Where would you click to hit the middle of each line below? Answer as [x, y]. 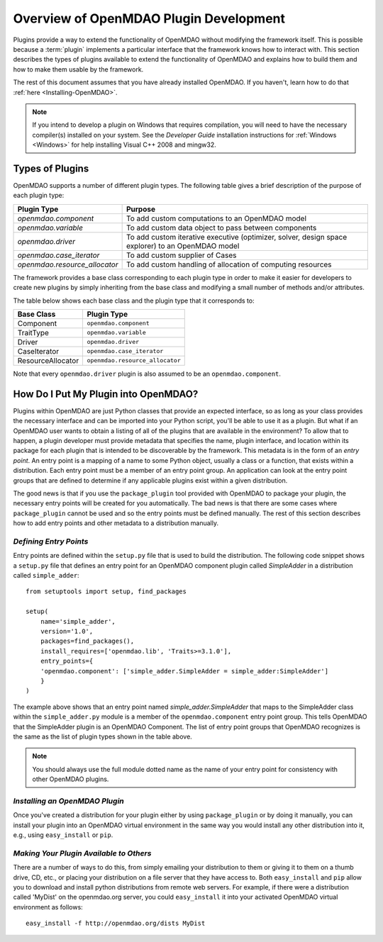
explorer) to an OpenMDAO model [183, 246]
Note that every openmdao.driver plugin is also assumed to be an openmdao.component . [147, 374]
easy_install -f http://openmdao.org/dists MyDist [116, 924]
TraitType [33, 332]
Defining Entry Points [51, 541]
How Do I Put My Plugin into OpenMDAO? [106, 394]
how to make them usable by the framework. [78, 69]
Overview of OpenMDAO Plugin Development [149, 18]
